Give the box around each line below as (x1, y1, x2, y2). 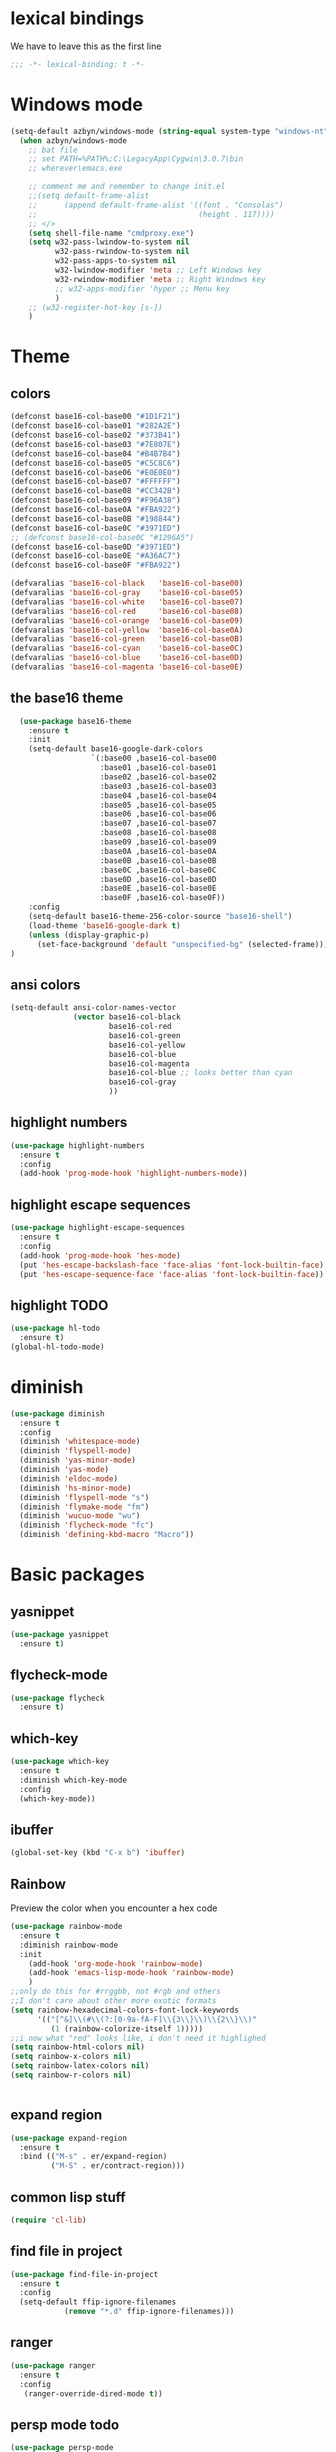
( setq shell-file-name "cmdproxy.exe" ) (28, 228, 195, 238)
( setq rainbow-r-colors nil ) (10, 2070, 132, 2080)
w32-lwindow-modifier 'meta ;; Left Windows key (54, 265, 262, 275)
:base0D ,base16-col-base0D (99, 874, 217, 884)
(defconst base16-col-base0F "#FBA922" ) (10, 560, 182, 571)
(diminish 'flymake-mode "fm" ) (19, 1502, 150, 1512)
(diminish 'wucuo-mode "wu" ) (19, 1511, 141, 1521)
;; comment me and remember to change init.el (28, 182, 226, 192)
